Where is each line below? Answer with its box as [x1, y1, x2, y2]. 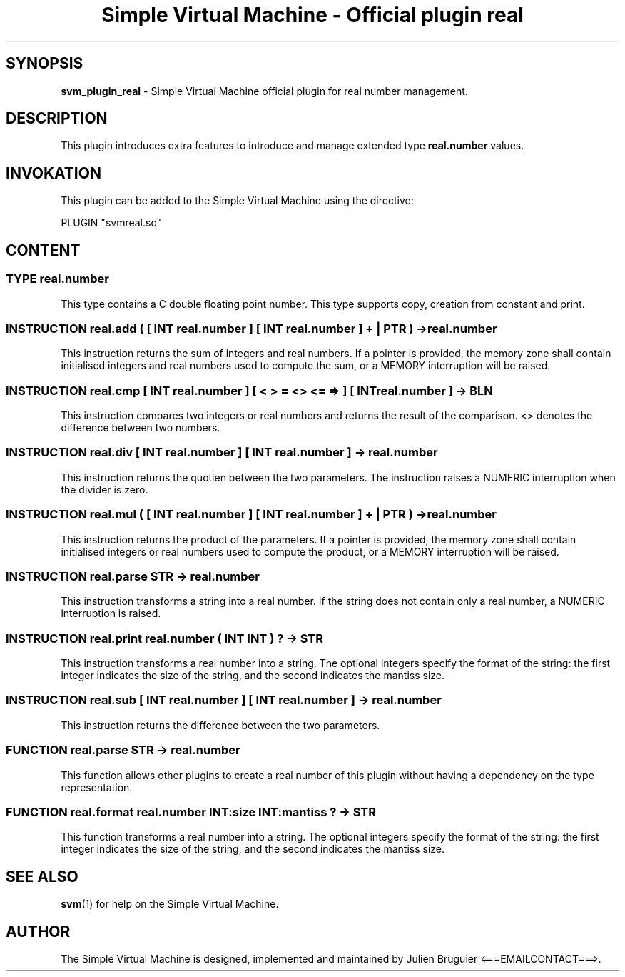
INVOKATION [6, 164, 101, 182]
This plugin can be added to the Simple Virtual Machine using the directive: [61, 194, 414, 207]
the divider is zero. [61, 483, 148, 496]
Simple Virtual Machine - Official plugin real [101, 3, 524, 27]
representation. [61, 781, 133, 793]
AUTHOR [6, 922, 71, 941]
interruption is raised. [61, 607, 161, 620]
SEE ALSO [6, 867, 78, 886]
